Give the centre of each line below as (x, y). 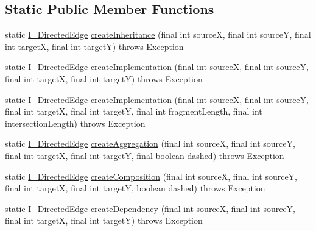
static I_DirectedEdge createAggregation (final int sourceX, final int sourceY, (150, 144)
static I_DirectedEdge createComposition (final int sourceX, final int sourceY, (151, 176)
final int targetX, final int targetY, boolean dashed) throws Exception (135, 188)
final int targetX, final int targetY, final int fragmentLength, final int (134, 111)
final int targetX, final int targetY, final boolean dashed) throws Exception (145, 155)
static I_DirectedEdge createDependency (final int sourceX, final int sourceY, (150, 208)
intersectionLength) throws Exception (75, 123)
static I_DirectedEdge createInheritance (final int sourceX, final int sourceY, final (158, 34)
